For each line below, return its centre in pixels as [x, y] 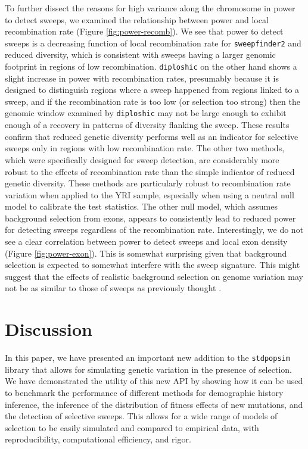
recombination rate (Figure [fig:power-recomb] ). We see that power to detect [144, 31]
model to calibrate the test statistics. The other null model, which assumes [141, 206]
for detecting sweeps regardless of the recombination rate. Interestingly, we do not [154, 230]
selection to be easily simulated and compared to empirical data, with [132, 427]
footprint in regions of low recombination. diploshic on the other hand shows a [151, 66]
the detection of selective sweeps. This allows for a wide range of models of [141, 416]
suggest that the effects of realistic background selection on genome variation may [154, 276]
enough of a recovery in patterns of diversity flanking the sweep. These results [147, 125]
